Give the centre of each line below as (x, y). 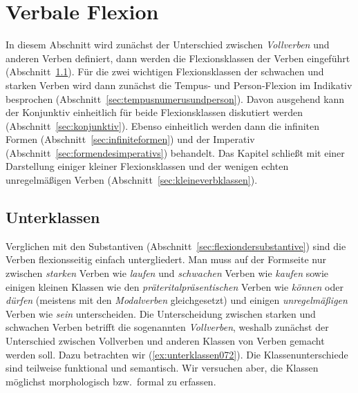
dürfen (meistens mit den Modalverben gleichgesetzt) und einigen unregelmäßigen (177, 300)
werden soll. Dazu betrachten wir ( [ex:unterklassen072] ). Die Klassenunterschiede (177, 354)
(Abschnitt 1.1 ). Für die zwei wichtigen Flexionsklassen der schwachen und (165, 71)
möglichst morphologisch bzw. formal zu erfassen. (111, 381)
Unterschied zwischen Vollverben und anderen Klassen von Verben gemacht (165, 341)
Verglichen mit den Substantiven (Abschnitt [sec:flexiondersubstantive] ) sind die (176, 246)
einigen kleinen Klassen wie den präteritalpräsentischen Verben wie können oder (175, 286)
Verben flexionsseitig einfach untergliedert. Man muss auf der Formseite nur (166, 259)
